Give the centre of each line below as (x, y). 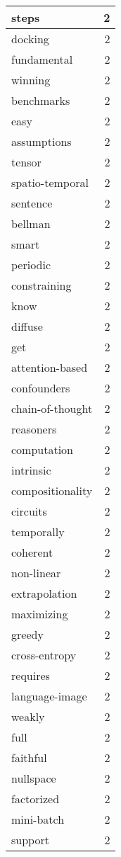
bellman (31, 223)
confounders (41, 388)
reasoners (34, 429)
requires (31, 675)
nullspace (34, 778)
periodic (31, 265)
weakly (28, 716)
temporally (38, 532)
